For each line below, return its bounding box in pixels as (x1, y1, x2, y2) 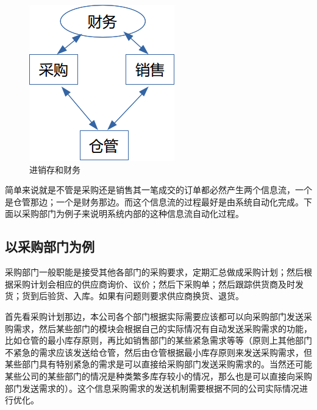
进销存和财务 (29, 163, 80, 175)
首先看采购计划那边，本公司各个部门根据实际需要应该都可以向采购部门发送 (5, 309, 304, 322)
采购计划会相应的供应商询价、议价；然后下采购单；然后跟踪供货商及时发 (13, 277, 304, 290)
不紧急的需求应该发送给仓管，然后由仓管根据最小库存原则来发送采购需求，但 (5, 345, 312, 358)
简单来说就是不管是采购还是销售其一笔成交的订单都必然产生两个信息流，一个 (5, 183, 312, 196)
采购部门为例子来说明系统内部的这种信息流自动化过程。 (21, 207, 244, 220)
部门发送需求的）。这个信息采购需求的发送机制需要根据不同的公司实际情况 (5, 381, 299, 394)
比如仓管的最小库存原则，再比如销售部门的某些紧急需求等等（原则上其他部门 (5, 334, 312, 347)
